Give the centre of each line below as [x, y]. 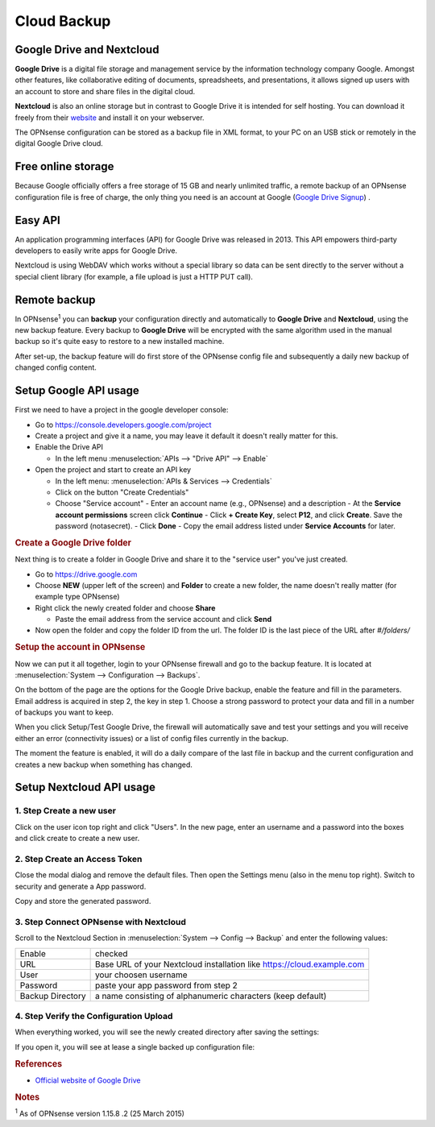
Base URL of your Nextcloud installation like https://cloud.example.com [230, 964]
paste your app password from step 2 [166, 985]
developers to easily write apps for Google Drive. [96, 251]
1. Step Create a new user [66, 811]
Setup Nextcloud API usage [85, 787]
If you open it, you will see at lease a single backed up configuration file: [135, 1046]
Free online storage [64, 166]
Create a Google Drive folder [73, 542]
